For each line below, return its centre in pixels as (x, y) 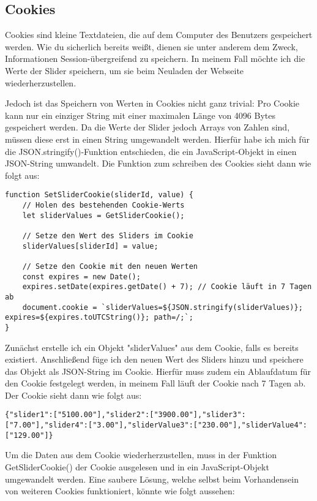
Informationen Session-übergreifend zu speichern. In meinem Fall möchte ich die (155, 58)
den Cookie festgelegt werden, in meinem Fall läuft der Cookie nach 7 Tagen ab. (155, 383)
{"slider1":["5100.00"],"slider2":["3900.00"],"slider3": (125, 415)
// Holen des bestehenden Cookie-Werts (103, 205)
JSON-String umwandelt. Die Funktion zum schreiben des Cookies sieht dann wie (158, 163)
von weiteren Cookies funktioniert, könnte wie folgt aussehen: (120, 491)
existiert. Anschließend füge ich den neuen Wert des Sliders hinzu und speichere (154, 359)
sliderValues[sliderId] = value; (90, 246)
